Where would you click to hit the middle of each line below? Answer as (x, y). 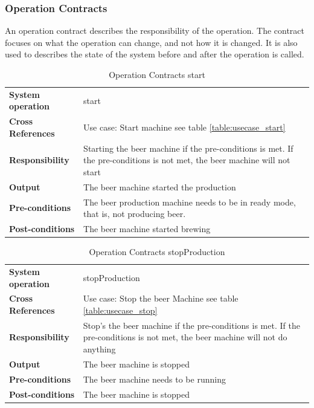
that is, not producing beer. (135, 214)
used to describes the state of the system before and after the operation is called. (155, 54)
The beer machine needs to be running (154, 379)
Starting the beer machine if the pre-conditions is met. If (188, 148)
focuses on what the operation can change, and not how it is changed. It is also (151, 42)
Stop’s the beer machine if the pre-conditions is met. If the (191, 325)
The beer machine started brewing (147, 229)
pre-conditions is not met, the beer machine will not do (185, 337)
